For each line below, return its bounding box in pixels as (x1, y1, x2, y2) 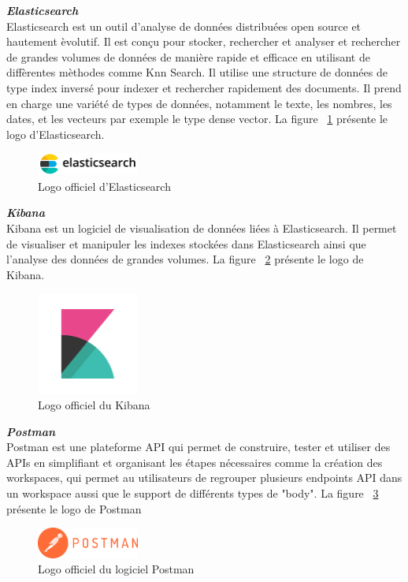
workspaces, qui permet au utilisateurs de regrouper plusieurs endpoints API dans (6, 469, 402, 486)
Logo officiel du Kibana (38, 397, 150, 413)
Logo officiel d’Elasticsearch (38, 177, 171, 194)
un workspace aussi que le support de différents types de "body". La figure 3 (6, 485, 379, 502)
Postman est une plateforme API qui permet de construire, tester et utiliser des (6, 438, 391, 455)
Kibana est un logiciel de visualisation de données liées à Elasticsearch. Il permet (6, 219, 397, 236)
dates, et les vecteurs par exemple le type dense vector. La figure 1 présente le (6, 110, 388, 127)
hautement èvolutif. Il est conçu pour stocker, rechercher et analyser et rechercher (6, 33, 401, 50)
